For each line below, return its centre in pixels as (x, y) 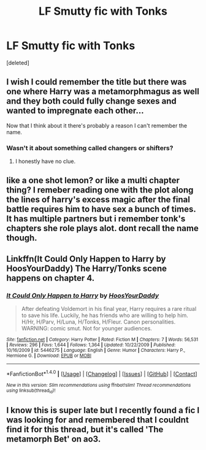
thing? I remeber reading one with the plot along (100, 190)
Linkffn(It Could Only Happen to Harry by (86, 259)
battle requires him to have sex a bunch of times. (101, 209)
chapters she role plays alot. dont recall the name (103, 228)
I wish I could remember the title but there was (97, 82)
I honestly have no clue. (45, 161)
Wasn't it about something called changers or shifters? (90, 148)
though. (22, 238)
